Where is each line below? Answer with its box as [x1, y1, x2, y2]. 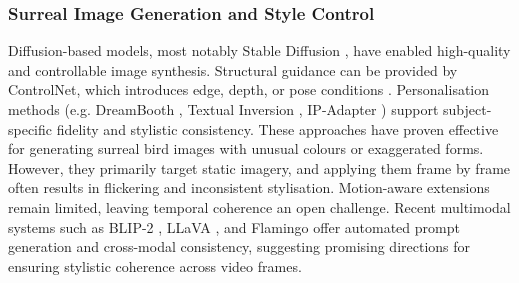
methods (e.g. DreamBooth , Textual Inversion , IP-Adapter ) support [8, 99, 439, 119]
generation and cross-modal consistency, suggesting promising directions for [8, 236, 471, 257]
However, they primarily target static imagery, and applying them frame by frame [8, 157, 511, 178]
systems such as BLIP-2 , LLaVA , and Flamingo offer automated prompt [8, 216, 460, 237]
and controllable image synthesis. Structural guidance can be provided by [8, 59, 458, 80]
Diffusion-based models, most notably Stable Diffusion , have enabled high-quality [8, 40, 511, 61]
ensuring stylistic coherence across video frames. [8, 255, 302, 276]
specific [8, 118, 53, 139]
